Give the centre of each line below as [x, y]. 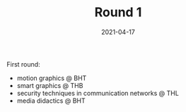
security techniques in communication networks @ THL [98, 93]
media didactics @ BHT [51, 101]
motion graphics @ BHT [52, 78]
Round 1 [118, 12]
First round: [23, 64]
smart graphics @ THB [50, 85]
